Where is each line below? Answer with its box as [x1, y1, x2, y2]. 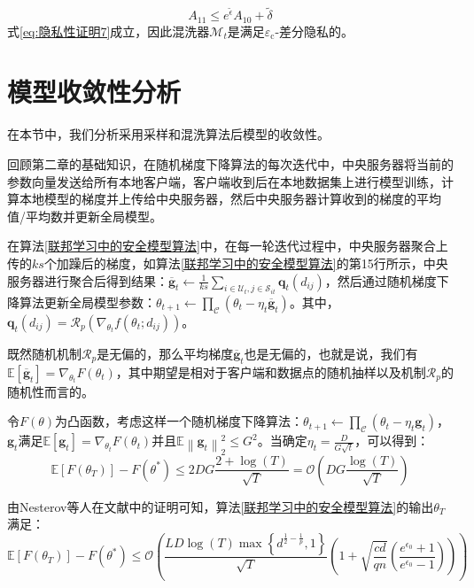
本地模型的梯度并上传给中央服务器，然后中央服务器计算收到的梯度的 [19, 190, 416, 208]
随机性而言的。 [7, 382, 94, 400]
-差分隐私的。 [275, 21, 354, 40]
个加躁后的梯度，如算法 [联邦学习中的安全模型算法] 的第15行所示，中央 [43, 253, 448, 272]
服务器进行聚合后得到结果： [7, 271, 168, 290]
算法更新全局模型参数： [19, 292, 156, 311]
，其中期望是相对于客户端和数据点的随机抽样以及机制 [115, 362, 426, 381]
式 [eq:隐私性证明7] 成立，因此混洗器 [7, 21, 210, 40]
